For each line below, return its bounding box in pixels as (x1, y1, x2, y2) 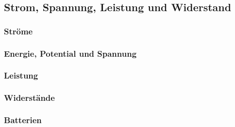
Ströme (4, 25, 33, 37)
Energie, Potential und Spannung (4, 47, 137, 59)
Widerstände (4, 92, 55, 104)
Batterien (4, 114, 42, 126)
